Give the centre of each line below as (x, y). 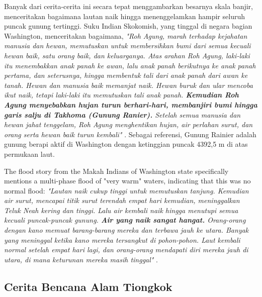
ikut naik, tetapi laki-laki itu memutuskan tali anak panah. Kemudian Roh (121, 95)
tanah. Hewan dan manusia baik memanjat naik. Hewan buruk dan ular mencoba (128, 85)
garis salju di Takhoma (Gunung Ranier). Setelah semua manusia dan (122, 114)
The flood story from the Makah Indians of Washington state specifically (116, 171)
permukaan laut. (29, 154)
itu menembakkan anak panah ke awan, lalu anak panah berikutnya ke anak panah (130, 65)
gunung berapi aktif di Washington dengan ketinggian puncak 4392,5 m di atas (126, 144)
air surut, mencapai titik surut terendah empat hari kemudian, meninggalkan (122, 200)
